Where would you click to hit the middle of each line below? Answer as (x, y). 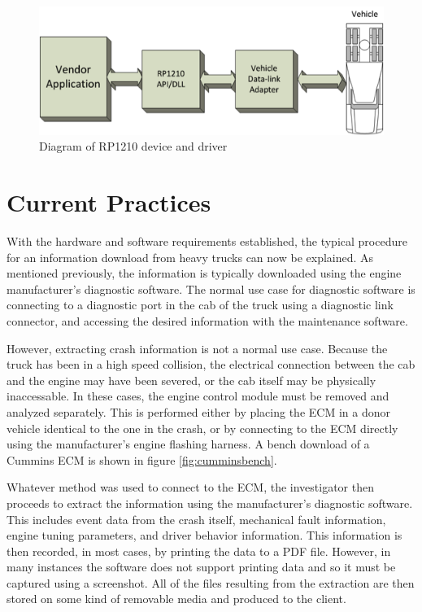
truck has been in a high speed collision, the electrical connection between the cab (211, 364)
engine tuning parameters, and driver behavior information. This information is (204, 535)
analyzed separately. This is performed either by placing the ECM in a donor (198, 411)
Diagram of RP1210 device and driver (133, 146)
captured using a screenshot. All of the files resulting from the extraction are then (211, 582)
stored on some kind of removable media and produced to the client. (176, 599)
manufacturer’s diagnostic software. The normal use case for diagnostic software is (211, 289)
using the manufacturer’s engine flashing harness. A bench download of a (188, 444)
